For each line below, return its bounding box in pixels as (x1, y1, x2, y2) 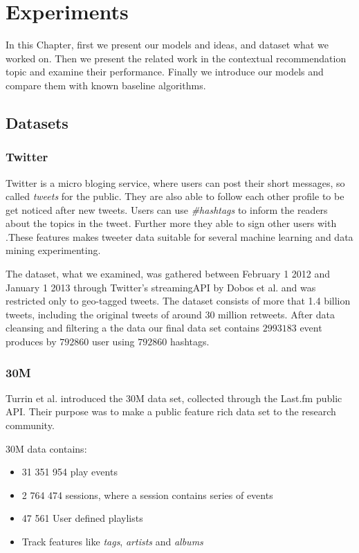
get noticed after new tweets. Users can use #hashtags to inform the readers (6, 202, 328, 217)
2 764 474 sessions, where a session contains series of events (21, 487, 273, 502)
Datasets (6, 111, 68, 133)
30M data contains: (6, 441, 87, 455)
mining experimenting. (6, 243, 101, 257)
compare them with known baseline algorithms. (6, 78, 206, 92)
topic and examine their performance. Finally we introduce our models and (6, 64, 324, 79)
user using (91, 334, 135, 349)
